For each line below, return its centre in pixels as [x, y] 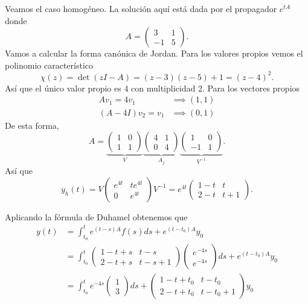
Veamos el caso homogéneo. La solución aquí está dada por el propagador [141, 8]
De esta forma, [32, 125]
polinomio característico [49, 65]
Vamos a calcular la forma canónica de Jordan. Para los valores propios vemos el [154, 53]
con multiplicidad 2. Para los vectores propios [216, 88]
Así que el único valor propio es [63, 88]
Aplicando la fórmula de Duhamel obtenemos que [96, 216]
